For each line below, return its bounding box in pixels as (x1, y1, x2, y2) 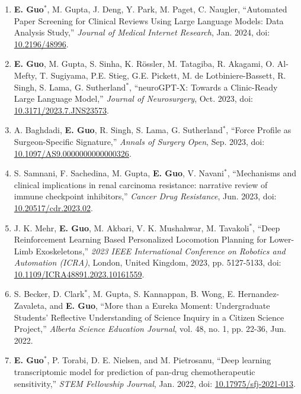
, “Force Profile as (226, 124, 292, 136)
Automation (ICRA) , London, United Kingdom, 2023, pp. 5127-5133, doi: (14, 256, 281, 269)
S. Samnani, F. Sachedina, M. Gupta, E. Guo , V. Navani (14, 167, 224, 179)
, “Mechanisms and (227, 167, 297, 179)
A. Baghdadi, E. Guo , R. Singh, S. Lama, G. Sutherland (14, 124, 223, 136)
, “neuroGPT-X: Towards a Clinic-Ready (129, 80, 278, 93)
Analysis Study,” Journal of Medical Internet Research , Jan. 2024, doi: (14, 26, 270, 38)
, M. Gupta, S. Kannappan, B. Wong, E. (88, 288, 235, 300)
